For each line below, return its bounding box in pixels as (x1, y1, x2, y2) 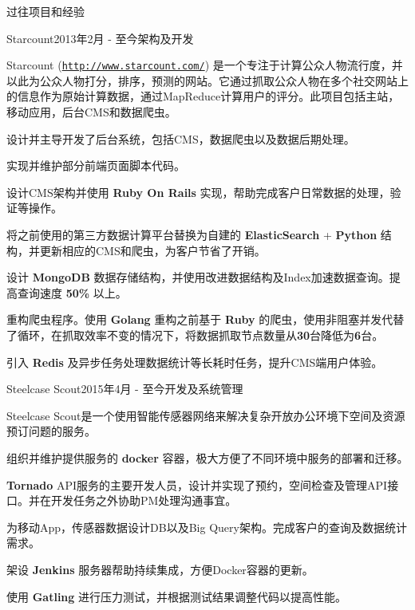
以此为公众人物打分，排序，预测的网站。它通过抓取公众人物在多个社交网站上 (6, 72, 409, 89)
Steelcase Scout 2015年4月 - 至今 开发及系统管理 (6, 380, 243, 397)
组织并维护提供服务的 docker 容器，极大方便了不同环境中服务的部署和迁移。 (6, 449, 409, 466)
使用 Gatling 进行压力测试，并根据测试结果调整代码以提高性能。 (6, 588, 347, 604)
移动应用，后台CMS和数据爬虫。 (6, 104, 176, 120)
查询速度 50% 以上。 (17, 284, 127, 301)
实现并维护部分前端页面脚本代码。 (6, 157, 185, 174)
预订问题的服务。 (6, 423, 96, 439)
